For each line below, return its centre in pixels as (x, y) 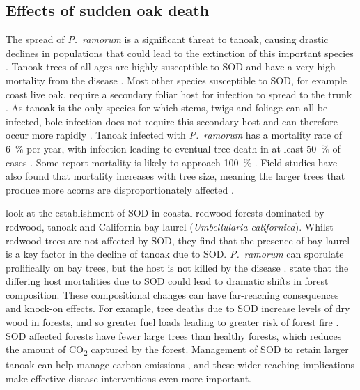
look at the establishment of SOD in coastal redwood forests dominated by (165, 213)
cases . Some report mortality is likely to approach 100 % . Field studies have (172, 162)
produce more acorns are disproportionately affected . (120, 189)
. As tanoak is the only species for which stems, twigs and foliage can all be (167, 108)
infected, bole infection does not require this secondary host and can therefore (172, 121)
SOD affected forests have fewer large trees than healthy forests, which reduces (174, 335)
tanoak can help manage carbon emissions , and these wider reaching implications (180, 365)
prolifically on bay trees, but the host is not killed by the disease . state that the (177, 267)
